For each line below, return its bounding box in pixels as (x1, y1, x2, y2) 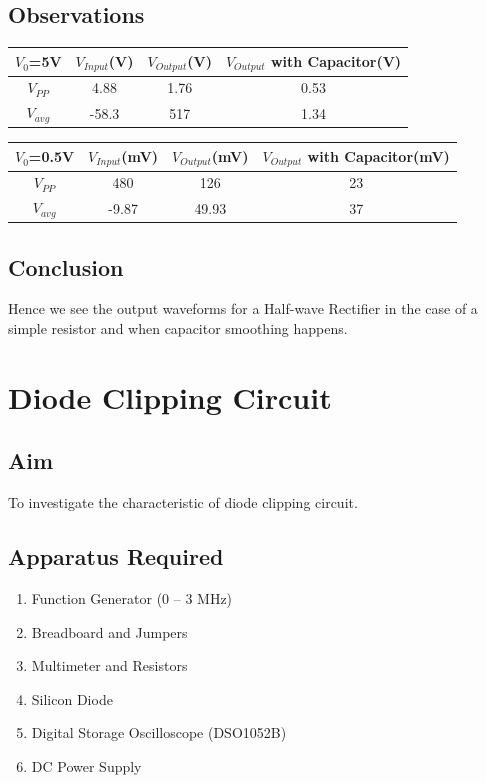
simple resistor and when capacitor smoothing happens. (8, 318, 348, 338)
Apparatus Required (8, 541, 224, 572)
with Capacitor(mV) (307, 145, 450, 166)
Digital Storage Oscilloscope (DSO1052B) (31, 722, 287, 743)
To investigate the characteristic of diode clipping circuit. (8, 492, 358, 513)
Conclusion (8, 251, 124, 282)
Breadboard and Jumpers (31, 621, 188, 642)
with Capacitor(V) (270, 50, 402, 71)
